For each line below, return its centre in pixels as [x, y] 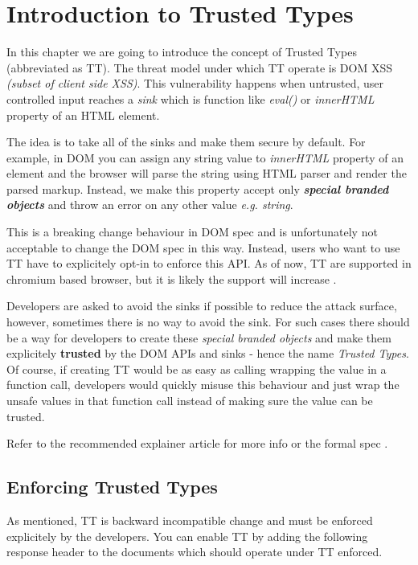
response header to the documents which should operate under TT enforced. [195, 552]
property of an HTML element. [83, 115]
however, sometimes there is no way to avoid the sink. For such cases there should [208, 322]
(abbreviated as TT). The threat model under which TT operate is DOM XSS [200, 67]
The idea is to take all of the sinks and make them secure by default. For [186, 142]
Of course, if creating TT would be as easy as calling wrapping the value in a [197, 368]
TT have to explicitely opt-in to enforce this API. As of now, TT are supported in [209, 263]
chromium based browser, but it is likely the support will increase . [172, 278]
